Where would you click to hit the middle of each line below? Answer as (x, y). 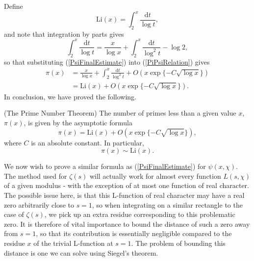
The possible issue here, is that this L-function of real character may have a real (124, 195)
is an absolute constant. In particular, (88, 142)
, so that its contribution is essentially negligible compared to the (134, 233)
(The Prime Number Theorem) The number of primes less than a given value (120, 113)
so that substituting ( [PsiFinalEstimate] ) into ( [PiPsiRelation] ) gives (107, 61)
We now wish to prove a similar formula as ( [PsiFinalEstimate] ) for (105, 166)
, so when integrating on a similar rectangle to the (167, 204)
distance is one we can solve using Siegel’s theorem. (81, 252)
